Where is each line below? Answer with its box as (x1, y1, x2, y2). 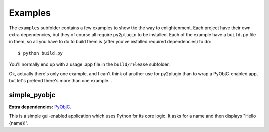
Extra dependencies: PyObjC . (9, 104, 72, 110)
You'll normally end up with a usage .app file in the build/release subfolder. (9, 61, 170, 67)
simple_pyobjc (9, 90, 56, 99)
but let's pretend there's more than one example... (9, 77, 112, 83)
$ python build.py (18, 50, 63, 56)
